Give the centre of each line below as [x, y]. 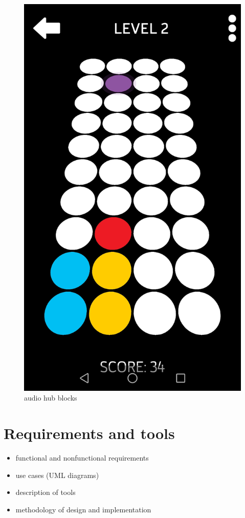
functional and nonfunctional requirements [82, 458]
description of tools [46, 492]
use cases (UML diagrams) [57, 475]
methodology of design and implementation [83, 509]
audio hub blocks [51, 398]
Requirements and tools [89, 433]
